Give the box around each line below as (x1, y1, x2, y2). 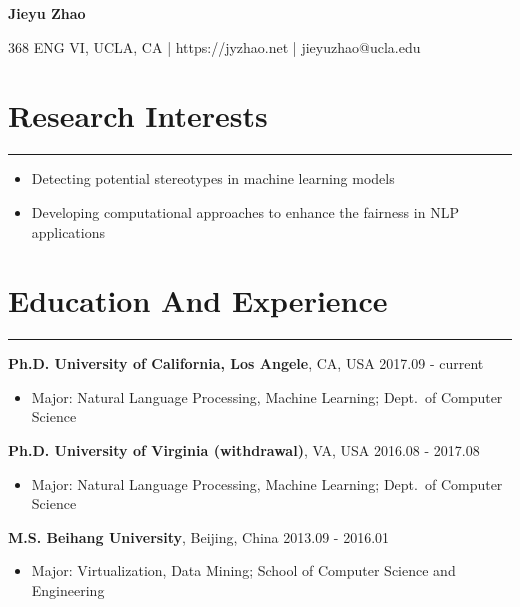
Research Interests (8, 95, 268, 136)
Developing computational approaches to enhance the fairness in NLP (31, 201, 459, 222)
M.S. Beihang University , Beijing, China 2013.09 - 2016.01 (8, 526, 390, 547)
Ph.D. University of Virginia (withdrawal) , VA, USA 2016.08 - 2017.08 (8, 440, 480, 460)
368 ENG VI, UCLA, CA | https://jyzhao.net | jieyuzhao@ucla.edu (8, 36, 421, 57)
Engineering (31, 579, 105, 600)
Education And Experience (8, 280, 388, 321)
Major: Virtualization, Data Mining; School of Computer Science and (31, 560, 456, 581)
